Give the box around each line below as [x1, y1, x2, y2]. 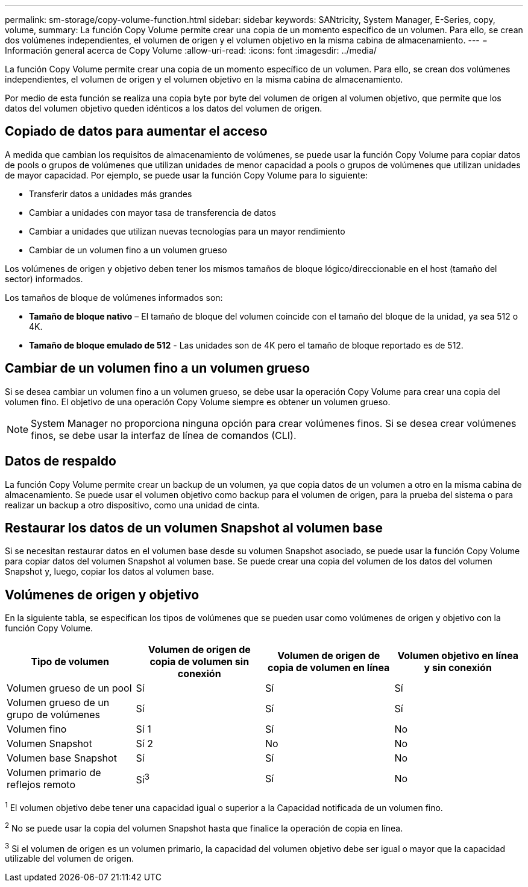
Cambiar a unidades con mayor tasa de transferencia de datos [29, 207, 277, 218]
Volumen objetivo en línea [397, 649, 519, 662]
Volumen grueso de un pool [7, 682, 132, 695]
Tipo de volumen [31, 655, 110, 668]
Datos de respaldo [5, 453, 116, 469]
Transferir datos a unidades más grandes [29, 188, 192, 199]
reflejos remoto [7, 778, 75, 791]
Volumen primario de [7, 766, 101, 779]
